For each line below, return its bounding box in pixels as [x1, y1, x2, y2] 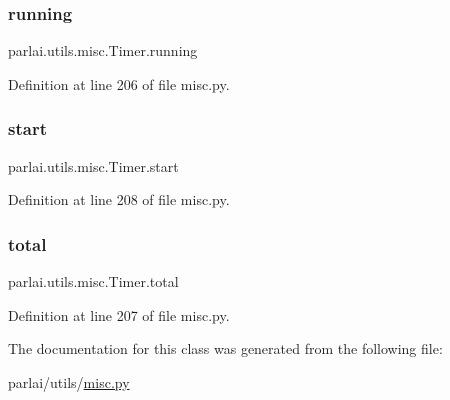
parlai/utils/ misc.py [8, 371, 130, 392]
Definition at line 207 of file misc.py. [8, 304, 230, 325]
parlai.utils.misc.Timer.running [8, 40, 198, 61]
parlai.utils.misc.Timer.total [8, 271, 179, 292]
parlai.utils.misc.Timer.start [8, 155, 179, 176]
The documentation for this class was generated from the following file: [8, 338, 443, 359]
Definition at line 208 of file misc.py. [8, 189, 230, 210]
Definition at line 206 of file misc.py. [8, 73, 230, 94]
